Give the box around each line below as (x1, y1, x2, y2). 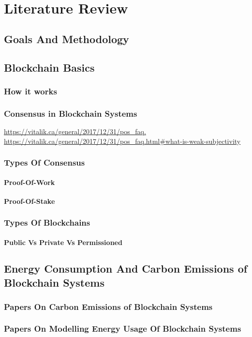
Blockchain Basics (4, 60, 95, 75)
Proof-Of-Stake (4, 196, 55, 206)
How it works (4, 85, 57, 97)
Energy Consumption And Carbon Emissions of (4, 260, 248, 276)
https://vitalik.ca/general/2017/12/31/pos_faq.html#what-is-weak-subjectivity (4, 136, 241, 146)
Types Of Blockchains (4, 216, 90, 229)
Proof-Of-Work (4, 177, 55, 187)
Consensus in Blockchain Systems (4, 107, 137, 119)
